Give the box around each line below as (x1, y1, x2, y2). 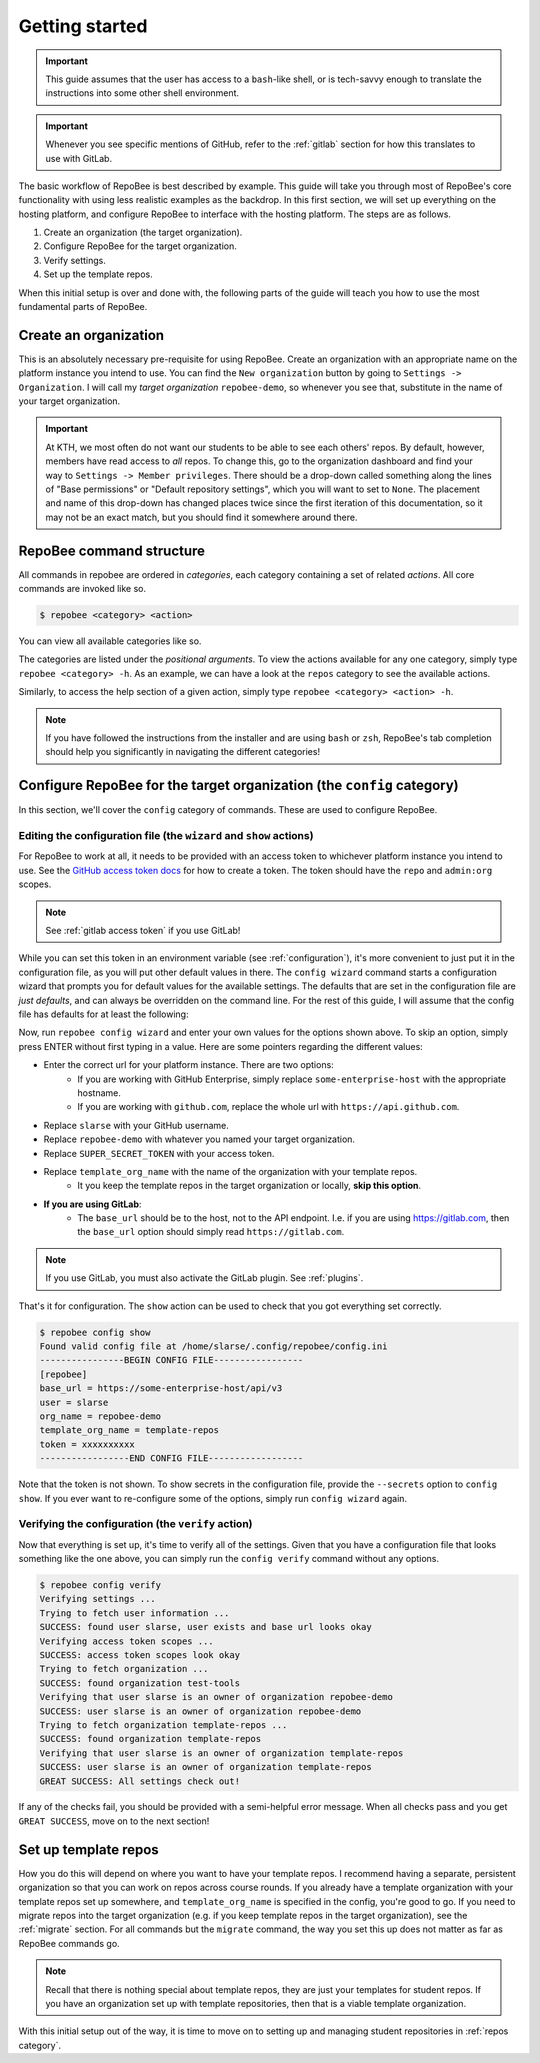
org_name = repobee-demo (39, 1410, 162, 1422)
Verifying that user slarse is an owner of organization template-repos (39, 1747, 404, 1759)
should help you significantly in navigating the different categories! (45, 746, 320, 758)
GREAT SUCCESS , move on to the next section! (18, 1815, 210, 1827)
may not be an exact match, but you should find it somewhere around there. (45, 511, 359, 523)
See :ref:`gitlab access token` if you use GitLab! (45, 925, 241, 937)
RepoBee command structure (18, 542, 205, 559)
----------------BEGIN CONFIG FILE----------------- (39, 1355, 304, 1366)
